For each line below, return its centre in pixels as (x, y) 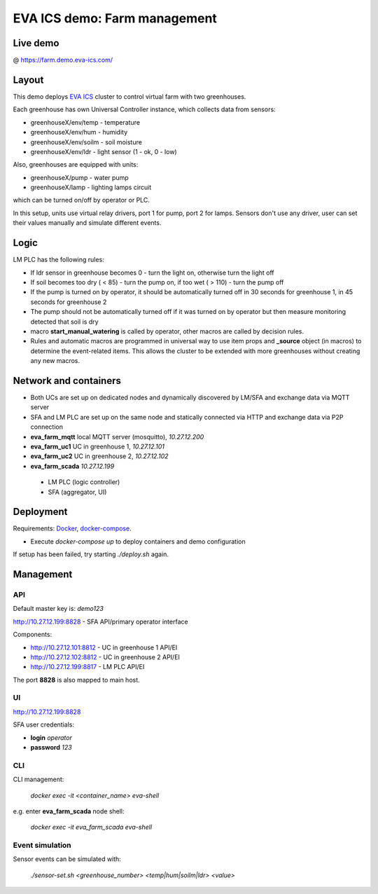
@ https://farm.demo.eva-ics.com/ (63, 60)
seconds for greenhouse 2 (69, 302)
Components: (33, 635)
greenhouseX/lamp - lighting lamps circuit (91, 187)
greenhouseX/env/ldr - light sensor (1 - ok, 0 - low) (104, 151)
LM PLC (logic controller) (84, 482)
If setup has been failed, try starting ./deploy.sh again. (91, 554)
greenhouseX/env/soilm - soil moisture (86, 142)
